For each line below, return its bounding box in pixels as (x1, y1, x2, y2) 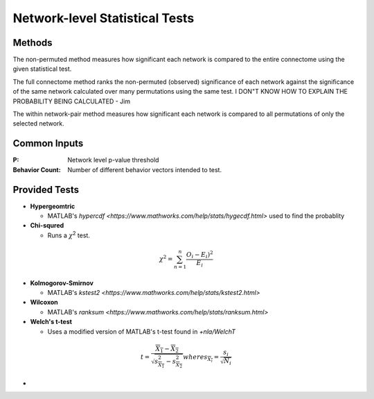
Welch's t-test (30, 318, 73, 326)
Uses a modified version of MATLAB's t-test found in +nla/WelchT (47, 327, 235, 336)
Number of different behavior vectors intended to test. (67, 165, 222, 173)
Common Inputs (12, 137, 84, 149)
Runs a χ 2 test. (47, 230, 90, 239)
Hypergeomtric (30, 202, 75, 210)
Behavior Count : (12, 165, 62, 173)
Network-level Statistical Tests (12, 10, 195, 26)
